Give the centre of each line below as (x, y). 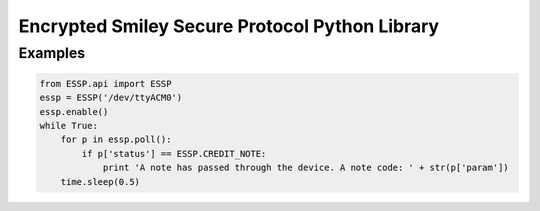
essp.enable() (74, 111)
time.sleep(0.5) (100, 181)
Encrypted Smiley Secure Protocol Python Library (229, 26)
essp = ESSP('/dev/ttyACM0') (111, 98)
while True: (69, 125)
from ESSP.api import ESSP (105, 83)
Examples (52, 53)
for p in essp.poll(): (116, 139)
